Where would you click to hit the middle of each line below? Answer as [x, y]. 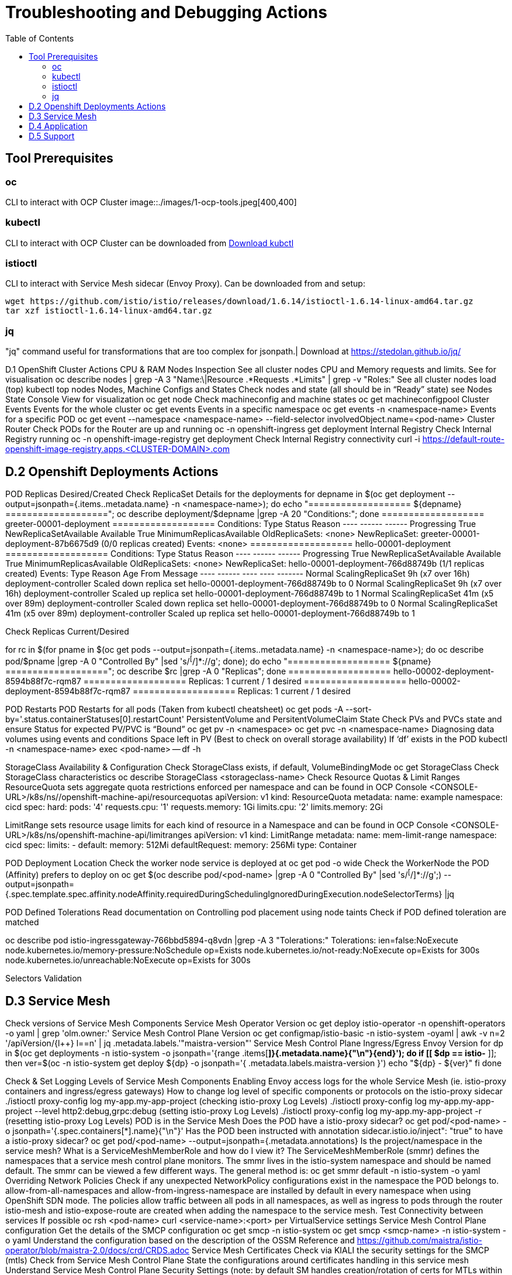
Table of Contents [40, 38]
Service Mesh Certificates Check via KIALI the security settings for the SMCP [340, 1250]
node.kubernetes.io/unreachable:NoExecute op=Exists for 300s [128, 960]
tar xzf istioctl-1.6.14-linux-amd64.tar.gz [109, 311]
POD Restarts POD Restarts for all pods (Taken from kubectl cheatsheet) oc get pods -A [174, 709]
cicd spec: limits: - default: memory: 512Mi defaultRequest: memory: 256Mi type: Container [181, 845]
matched [22, 922]
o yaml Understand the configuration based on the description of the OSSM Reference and [180, 1240]
